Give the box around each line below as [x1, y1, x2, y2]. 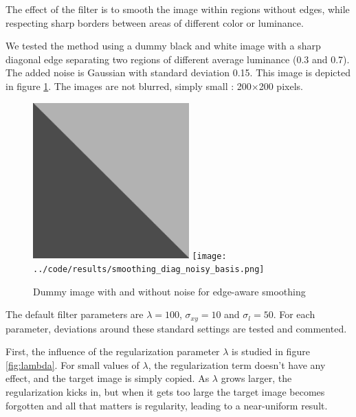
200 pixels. [258, 78, 303, 93]
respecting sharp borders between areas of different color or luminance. [5, 15, 304, 30]
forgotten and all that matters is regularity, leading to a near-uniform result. [5, 398, 328, 412]
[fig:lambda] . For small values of [5, 357, 140, 372]
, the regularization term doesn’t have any [148, 357, 326, 372]
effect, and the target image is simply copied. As [5, 371, 210, 385]
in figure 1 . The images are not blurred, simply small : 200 [5, 78, 252, 93]
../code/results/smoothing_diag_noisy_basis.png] [33, 264, 265, 274]
